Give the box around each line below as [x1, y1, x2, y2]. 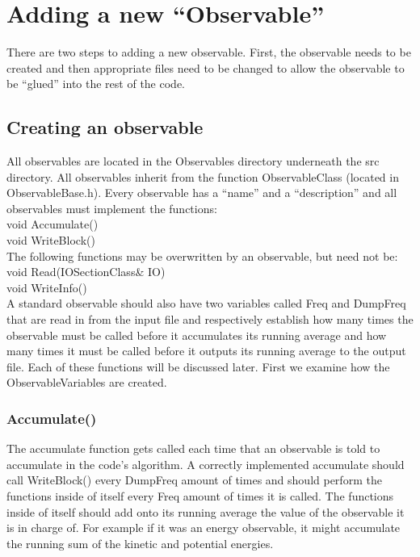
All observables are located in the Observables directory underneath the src [6, 153, 380, 170]
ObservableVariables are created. [6, 374, 167, 391]
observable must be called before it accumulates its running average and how [6, 326, 387, 343]
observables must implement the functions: [6, 199, 217, 216]
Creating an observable [6, 115, 204, 140]
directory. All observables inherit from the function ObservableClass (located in [6, 168, 399, 185]
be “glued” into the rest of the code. [6, 75, 185, 92]
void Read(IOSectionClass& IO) [6, 263, 166, 280]
